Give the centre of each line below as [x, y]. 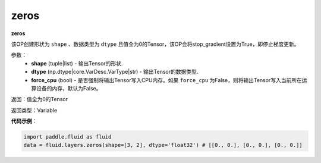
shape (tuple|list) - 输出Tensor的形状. [77, 63]
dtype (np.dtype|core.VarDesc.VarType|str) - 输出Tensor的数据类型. [115, 72]
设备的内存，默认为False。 [69, 88]
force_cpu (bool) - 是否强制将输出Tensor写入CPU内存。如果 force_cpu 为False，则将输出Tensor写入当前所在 [167, 80]
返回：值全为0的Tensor [40, 99]
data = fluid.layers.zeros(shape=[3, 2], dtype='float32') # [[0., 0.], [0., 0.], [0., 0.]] [163, 145]
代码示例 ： [24, 121]
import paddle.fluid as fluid [67, 137]
